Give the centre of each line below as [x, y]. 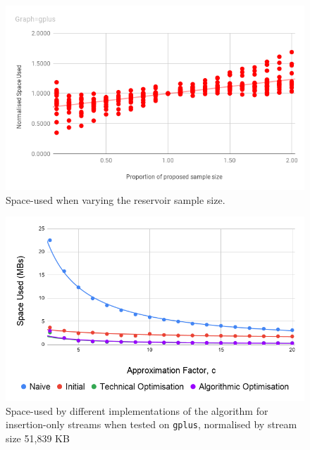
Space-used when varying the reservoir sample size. [116, 199]
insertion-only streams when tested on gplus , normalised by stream [151, 424]
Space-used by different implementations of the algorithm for [137, 410]
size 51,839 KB [38, 438]
